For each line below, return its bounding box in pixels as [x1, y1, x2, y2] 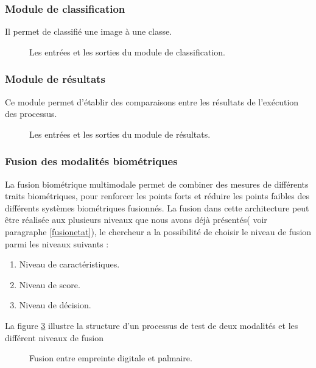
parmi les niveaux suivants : [5, 237, 109, 250]
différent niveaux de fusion [5, 331, 104, 344]
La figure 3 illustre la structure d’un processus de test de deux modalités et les [5, 319, 298, 331]
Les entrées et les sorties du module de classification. [29, 45, 225, 58]
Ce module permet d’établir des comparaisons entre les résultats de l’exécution [5, 95, 299, 108]
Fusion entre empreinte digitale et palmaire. [29, 352, 192, 364]
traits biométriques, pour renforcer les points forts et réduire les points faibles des [5, 189, 309, 202]
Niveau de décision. [19, 299, 91, 311]
